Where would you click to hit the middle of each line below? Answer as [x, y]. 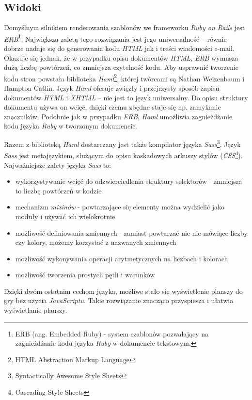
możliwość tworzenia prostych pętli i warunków [85, 275]
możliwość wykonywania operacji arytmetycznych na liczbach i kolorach [122, 258]
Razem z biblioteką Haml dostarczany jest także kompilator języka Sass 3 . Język [122, 143]
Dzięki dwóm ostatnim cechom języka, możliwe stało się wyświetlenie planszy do [123, 291]
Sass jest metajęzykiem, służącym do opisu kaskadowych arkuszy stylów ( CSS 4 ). [123, 154]
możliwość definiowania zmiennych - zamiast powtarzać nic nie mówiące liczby [131, 232]
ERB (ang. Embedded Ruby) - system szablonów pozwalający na [112, 333]
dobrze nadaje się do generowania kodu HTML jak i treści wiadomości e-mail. [119, 48]
